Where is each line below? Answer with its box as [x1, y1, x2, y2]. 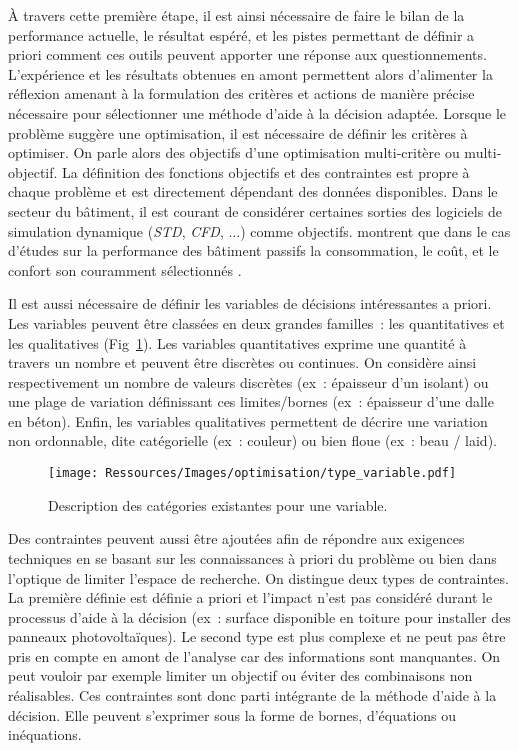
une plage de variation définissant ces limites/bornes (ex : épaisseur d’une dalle [8, 391, 494, 412]
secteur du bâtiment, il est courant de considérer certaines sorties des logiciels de [8, 200, 502, 221]
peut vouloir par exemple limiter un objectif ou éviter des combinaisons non [8, 665, 473, 686]
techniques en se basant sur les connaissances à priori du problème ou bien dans [8, 547, 497, 568]
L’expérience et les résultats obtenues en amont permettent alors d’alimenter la [8, 63, 493, 84]
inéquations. [8, 724, 82, 745]
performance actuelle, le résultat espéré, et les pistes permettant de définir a [8, 24, 475, 45]
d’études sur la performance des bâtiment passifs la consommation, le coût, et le [8, 240, 499, 261]
